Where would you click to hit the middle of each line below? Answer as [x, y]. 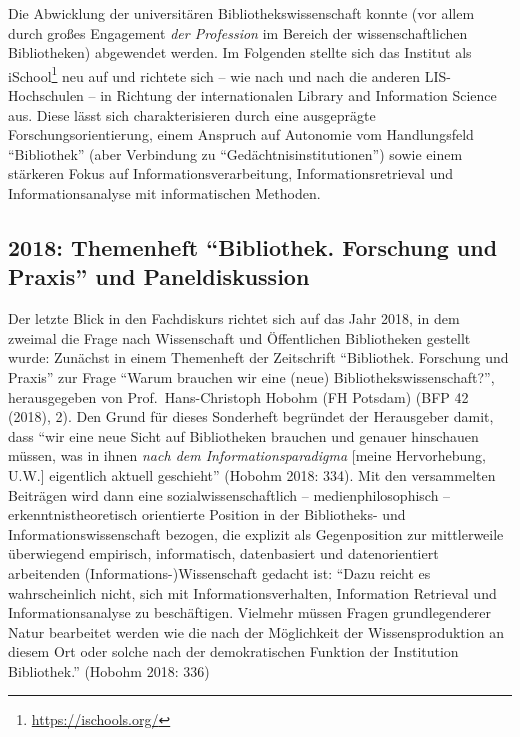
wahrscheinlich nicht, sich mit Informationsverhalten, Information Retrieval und [252, 592]
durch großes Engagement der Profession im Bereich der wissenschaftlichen [238, 32]
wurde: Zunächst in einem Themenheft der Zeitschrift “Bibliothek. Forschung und [258, 357]
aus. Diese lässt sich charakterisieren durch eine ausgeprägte [192, 114]
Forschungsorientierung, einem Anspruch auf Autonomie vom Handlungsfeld [241, 134]
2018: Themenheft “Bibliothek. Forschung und [253, 246]
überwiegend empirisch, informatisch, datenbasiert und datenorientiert [223, 553]
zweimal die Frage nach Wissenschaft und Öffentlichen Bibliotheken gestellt [239, 337]
